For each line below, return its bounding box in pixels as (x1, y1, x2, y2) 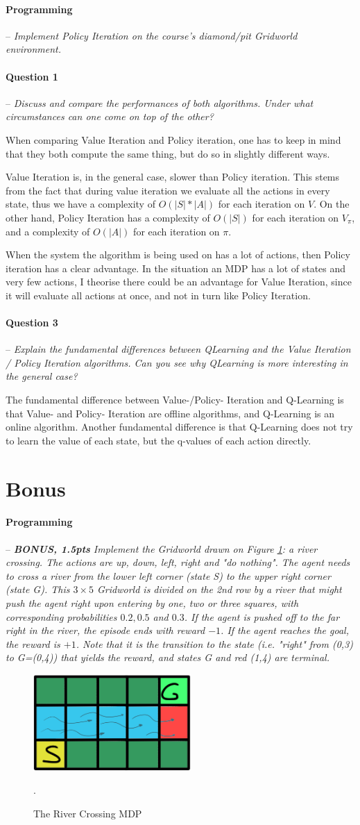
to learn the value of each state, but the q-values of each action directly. (6, 433, 311, 447)
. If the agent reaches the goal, (221, 623, 349, 637)
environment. (6, 42, 61, 56)
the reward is (6, 636, 60, 651)
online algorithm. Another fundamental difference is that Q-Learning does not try (6, 419, 353, 434)
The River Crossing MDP (33, 806, 142, 820)
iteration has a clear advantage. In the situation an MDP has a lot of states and (6, 260, 346, 275)
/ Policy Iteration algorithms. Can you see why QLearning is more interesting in (6, 355, 348, 369)
